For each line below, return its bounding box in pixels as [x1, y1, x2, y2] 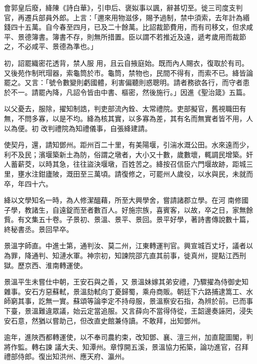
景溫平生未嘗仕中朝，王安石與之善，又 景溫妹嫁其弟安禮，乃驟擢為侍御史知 [4, 276, 249, 287]
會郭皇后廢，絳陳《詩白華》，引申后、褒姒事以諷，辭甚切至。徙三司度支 [4, 2, 236, 12]
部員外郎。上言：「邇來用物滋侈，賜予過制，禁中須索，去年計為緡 [38, 12, 250, 22]
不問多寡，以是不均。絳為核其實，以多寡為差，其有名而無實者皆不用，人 [17, 113, 253, 123]
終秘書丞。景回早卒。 [4, 224, 73, 234]
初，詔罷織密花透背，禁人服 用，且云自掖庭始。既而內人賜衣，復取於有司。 [4, 57, 249, 68]
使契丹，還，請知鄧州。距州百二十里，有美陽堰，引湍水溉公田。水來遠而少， [4, 139, 253, 150]
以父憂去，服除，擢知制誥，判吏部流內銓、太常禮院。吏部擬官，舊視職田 [4, 103, 239, 114]
